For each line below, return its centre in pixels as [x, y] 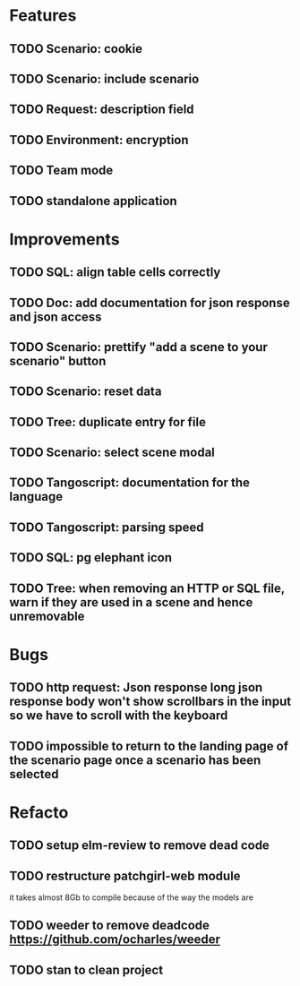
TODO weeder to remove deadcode [110, 926]
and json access [56, 317]
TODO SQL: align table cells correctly [115, 273]
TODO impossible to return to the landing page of [149, 746]
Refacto [39, 812]
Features [43, 16]
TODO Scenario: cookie [76, 49]
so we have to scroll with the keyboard [119, 716]
